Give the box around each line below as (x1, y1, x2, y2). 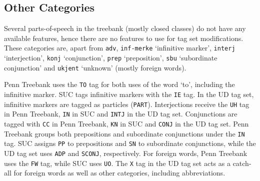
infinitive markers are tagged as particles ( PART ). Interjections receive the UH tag (4, 98, 249, 109)
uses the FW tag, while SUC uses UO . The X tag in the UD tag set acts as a (4, 157, 230, 168)
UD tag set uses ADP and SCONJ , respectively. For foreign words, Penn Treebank (4, 147, 247, 158)
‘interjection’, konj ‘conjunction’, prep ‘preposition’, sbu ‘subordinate (4, 52, 217, 63)
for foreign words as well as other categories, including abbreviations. (13, 167, 225, 178)
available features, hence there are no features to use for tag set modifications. (4, 32, 243, 43)
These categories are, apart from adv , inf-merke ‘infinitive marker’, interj (4, 42, 235, 53)
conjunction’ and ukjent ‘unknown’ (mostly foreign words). (4, 62, 186, 72)
